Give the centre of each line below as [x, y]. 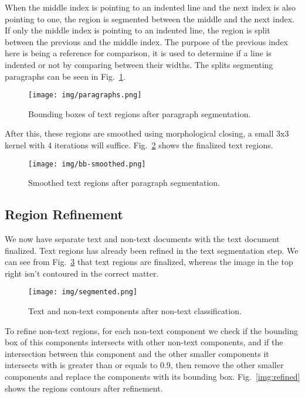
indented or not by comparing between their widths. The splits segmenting [139, 64]
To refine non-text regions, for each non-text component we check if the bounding [151, 330]
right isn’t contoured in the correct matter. [82, 273]
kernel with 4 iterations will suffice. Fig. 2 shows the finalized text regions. [139, 145]
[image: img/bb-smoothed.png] [87, 164]
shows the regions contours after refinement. [84, 388]
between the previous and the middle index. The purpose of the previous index [146, 41]
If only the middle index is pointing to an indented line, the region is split [138, 30]
